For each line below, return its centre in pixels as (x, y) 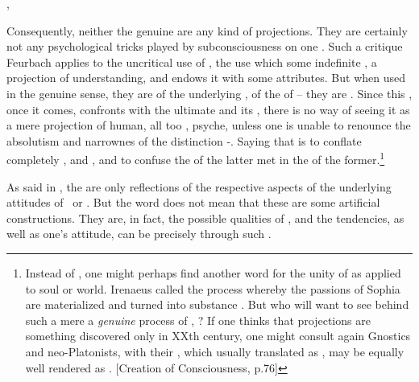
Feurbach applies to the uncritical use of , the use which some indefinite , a (192, 62)
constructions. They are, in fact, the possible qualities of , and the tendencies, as (205, 218)
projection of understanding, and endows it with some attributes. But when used (206, 78)
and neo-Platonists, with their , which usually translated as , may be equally (215, 351)
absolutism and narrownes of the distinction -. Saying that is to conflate (184, 140)
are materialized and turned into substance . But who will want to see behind (217, 304)
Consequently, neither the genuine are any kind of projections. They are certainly (207, 30)
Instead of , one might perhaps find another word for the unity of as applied (213, 272)
